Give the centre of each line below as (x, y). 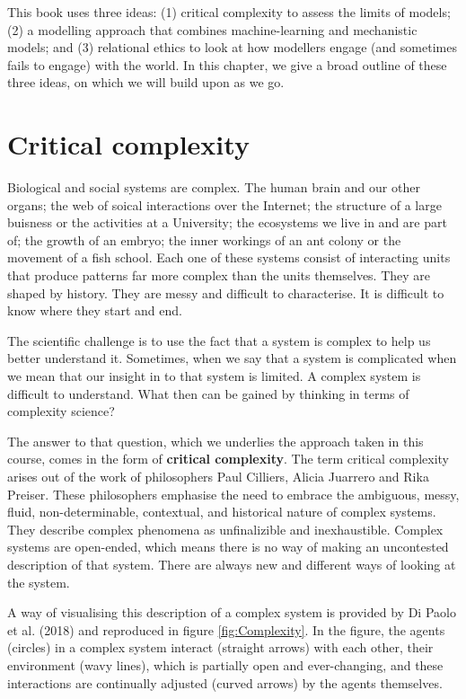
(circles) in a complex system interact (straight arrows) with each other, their (220, 647)
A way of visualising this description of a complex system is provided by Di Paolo (232, 612)
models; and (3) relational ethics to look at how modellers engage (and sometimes (232, 47)
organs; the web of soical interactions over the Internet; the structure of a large (224, 204)
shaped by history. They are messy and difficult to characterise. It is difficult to (226, 292)
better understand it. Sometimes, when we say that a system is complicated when (232, 358)
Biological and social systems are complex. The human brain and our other (214, 187)
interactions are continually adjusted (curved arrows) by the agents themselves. (225, 682)
